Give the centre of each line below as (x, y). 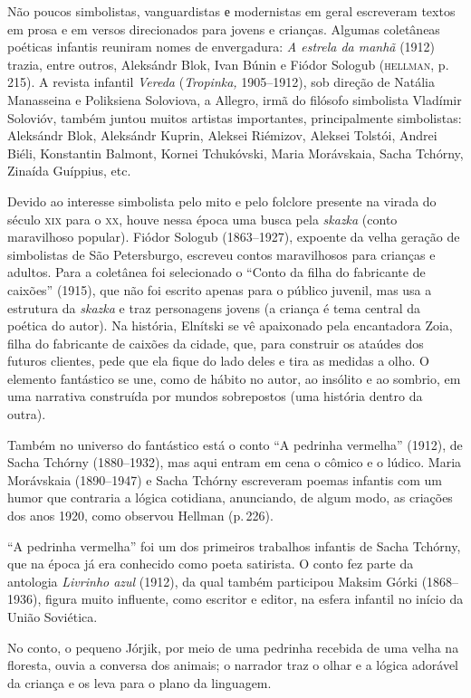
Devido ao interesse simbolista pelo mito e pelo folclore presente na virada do (222, 201)
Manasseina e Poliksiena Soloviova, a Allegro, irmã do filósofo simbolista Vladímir (235, 99)
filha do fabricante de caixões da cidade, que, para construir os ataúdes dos (216, 343)
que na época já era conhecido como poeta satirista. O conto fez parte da (211, 564)
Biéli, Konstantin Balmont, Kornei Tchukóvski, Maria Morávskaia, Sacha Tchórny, (235, 153)
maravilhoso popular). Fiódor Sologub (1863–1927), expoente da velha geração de (234, 237)
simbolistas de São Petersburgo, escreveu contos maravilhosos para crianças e (221, 254)
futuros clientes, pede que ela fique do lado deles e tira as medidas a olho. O (218, 361)
